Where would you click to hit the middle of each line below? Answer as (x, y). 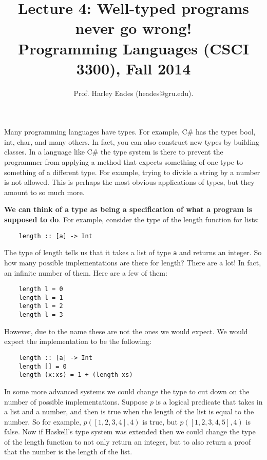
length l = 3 (41, 315)
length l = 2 (41, 306)
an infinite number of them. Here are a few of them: (86, 272)
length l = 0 (41, 289)
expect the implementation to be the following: (78, 341)
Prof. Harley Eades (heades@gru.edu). (133, 93)
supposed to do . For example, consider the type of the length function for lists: (132, 219)
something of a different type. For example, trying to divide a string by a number (132, 172)
